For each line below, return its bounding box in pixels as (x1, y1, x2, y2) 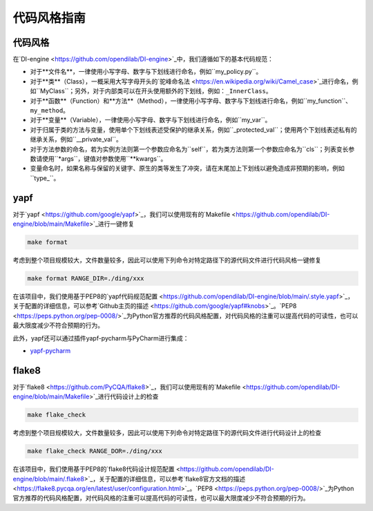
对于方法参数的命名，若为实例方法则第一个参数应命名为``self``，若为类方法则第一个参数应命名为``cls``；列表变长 (30, 145, 349, 153)
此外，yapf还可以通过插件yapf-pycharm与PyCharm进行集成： (12, 334, 189, 342)
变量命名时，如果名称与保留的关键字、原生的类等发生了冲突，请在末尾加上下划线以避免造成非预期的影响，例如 (30, 164, 345, 173)
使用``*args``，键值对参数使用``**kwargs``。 (41, 154, 167, 162)
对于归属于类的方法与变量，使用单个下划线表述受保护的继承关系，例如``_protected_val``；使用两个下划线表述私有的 (30, 125, 357, 134)
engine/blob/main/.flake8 (12, 474, 84, 483)
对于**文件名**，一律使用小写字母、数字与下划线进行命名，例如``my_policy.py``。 (30, 68, 262, 76)
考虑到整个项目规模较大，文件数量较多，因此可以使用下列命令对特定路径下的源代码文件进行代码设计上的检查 (12, 429, 321, 437)
